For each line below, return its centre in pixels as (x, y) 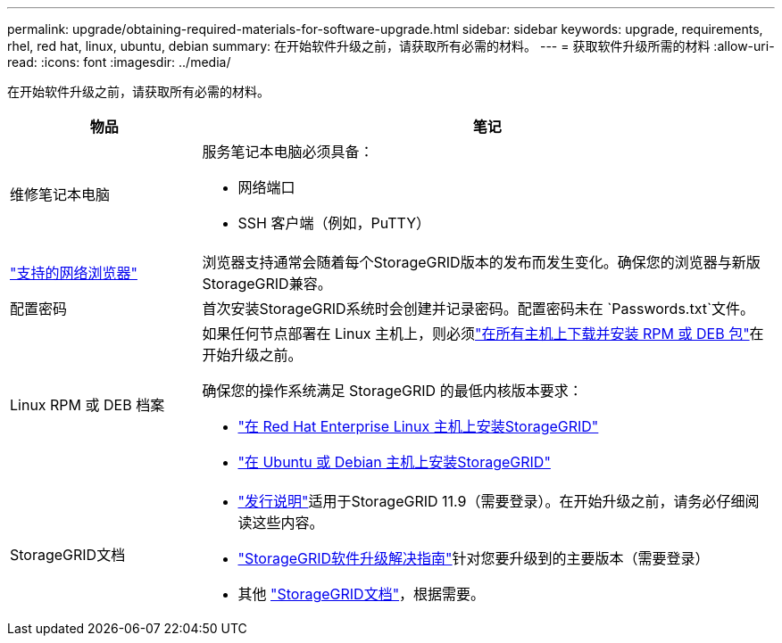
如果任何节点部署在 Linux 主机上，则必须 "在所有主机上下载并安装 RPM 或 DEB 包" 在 (483, 334)
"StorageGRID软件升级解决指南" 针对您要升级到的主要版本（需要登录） (474, 558)
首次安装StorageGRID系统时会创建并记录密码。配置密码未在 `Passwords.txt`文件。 (478, 309)
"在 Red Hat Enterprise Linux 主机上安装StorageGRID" (418, 426)
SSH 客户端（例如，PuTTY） (334, 223)
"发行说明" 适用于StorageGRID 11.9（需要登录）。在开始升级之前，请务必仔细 (491, 501)
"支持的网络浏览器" (74, 273)
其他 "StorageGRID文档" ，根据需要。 (362, 594)
